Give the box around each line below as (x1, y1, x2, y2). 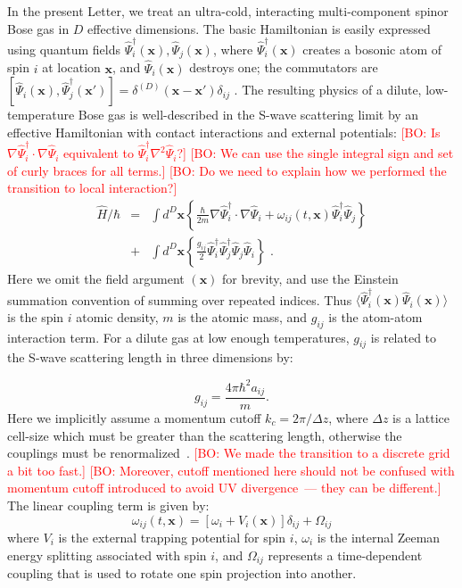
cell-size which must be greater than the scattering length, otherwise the (7, 426, 402, 444)
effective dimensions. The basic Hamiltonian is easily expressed (87, 19, 431, 37)
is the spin (7, 307, 64, 326)
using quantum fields (7, 39, 120, 58)
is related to (370, 327, 437, 346)
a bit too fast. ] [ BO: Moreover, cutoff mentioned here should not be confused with (7, 460, 455, 479)
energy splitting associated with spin (7, 545, 207, 564)
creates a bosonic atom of (302, 39, 442, 58)
